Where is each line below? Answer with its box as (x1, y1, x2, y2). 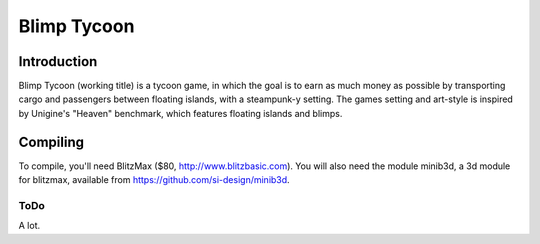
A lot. (18, 220, 40, 232)
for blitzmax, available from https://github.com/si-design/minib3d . (18, 174, 290, 186)
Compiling (18, 133, 85, 150)
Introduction (18, 53, 98, 70)
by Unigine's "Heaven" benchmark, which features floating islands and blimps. (18, 107, 343, 119)
